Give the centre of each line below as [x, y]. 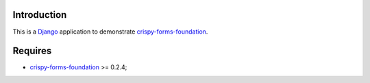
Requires [32, 51]
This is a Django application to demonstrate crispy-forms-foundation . [110, 32]
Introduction [40, 15]
